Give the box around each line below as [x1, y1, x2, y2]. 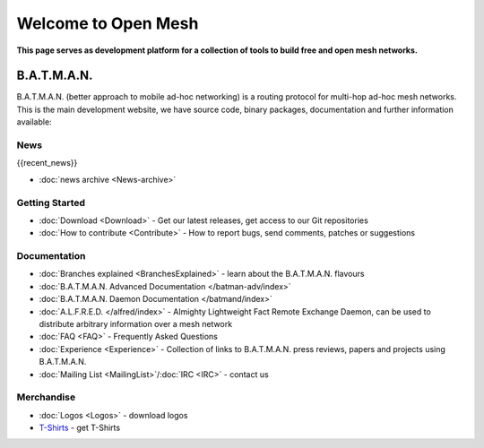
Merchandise [16, 391, 76, 403]
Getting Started [16, 196, 85, 209]
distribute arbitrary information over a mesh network [39, 319, 233, 329]
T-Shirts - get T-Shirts [39, 422, 121, 434]
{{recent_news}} [16, 158, 78, 168]
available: [16, 116, 53, 127]
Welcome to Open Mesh [16, 13, 199, 33]
